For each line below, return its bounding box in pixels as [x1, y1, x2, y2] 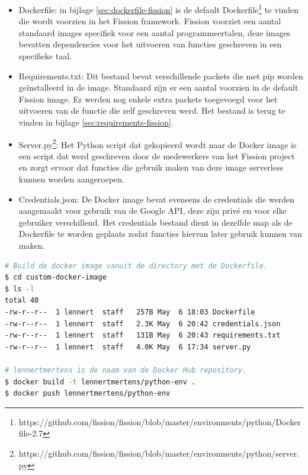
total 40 [5, 296, 39, 305]
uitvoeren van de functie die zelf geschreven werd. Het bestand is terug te [18, 104, 285, 117]
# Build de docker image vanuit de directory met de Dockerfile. [5, 261, 268, 270]
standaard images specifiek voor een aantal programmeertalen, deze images [18, 26, 291, 38]
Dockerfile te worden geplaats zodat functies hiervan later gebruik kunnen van [18, 227, 302, 240]
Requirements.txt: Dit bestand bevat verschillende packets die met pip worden [18, 69, 303, 82]
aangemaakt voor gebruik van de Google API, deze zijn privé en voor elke [18, 204, 287, 217]
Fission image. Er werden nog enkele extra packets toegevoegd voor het [18, 92, 278, 105]
